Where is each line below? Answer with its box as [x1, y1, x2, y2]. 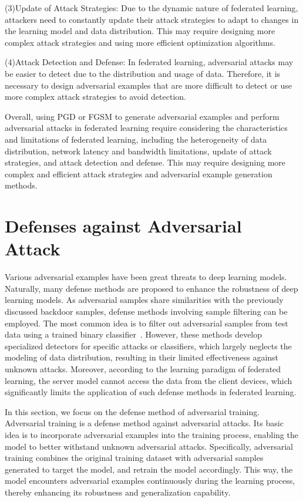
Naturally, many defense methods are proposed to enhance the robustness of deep [5, 282, 298, 294]
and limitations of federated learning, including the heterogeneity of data [5, 133, 267, 145]
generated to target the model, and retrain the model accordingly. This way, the [5, 463, 293, 475]
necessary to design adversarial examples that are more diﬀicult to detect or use [5, 79, 292, 91]
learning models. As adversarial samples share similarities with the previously [5, 294, 284, 306]
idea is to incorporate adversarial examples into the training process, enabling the [5, 428, 298, 440]
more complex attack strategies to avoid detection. [5, 90, 186, 103]
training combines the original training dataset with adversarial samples [5, 452, 264, 464]
